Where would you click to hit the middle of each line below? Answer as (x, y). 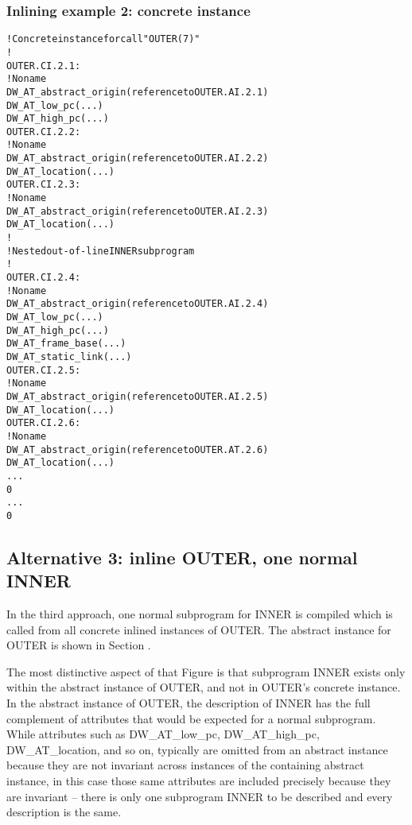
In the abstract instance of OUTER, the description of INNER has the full (189, 703)
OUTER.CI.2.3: (44, 185)
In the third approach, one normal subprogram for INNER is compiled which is (200, 614)
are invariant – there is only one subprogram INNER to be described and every (200, 796)
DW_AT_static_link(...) (69, 356)
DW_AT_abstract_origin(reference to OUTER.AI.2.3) (138, 211)
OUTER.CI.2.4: (44, 278)
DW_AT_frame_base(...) (66, 344)
